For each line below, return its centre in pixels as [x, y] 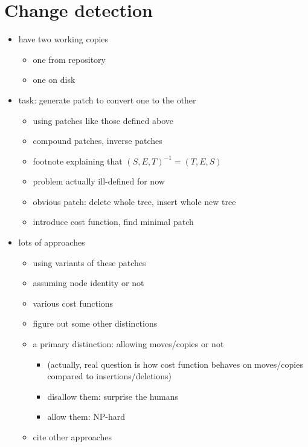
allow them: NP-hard [86, 416]
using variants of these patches [89, 262]
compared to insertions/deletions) [110, 376]
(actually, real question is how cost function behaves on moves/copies [175, 364]
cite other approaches [72, 437]
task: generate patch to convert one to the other [107, 100]
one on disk [54, 80]
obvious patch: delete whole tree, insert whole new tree [134, 201]
